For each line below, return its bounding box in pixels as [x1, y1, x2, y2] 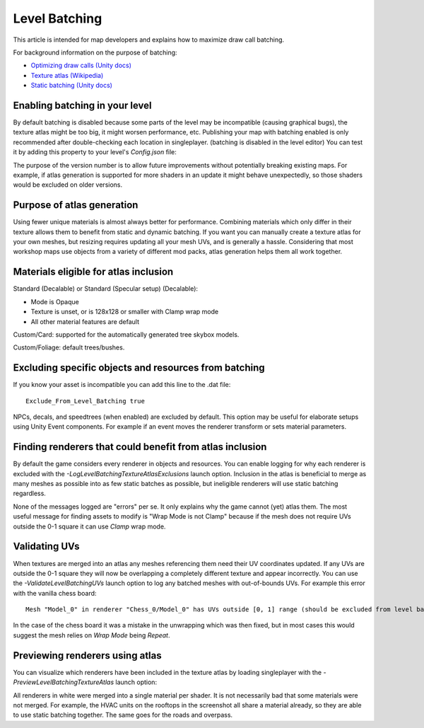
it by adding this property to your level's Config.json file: [13, 148, 177, 156]
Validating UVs [13, 541, 80, 553]
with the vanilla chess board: [13, 589, 97, 597]
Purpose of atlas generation [13, 199, 139, 212]
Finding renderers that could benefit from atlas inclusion [13, 441, 267, 453]
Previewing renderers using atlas [13, 649, 162, 661]
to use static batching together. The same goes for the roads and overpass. [13, 711, 233, 720]
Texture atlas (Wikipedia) [30, 71, 104, 79]
